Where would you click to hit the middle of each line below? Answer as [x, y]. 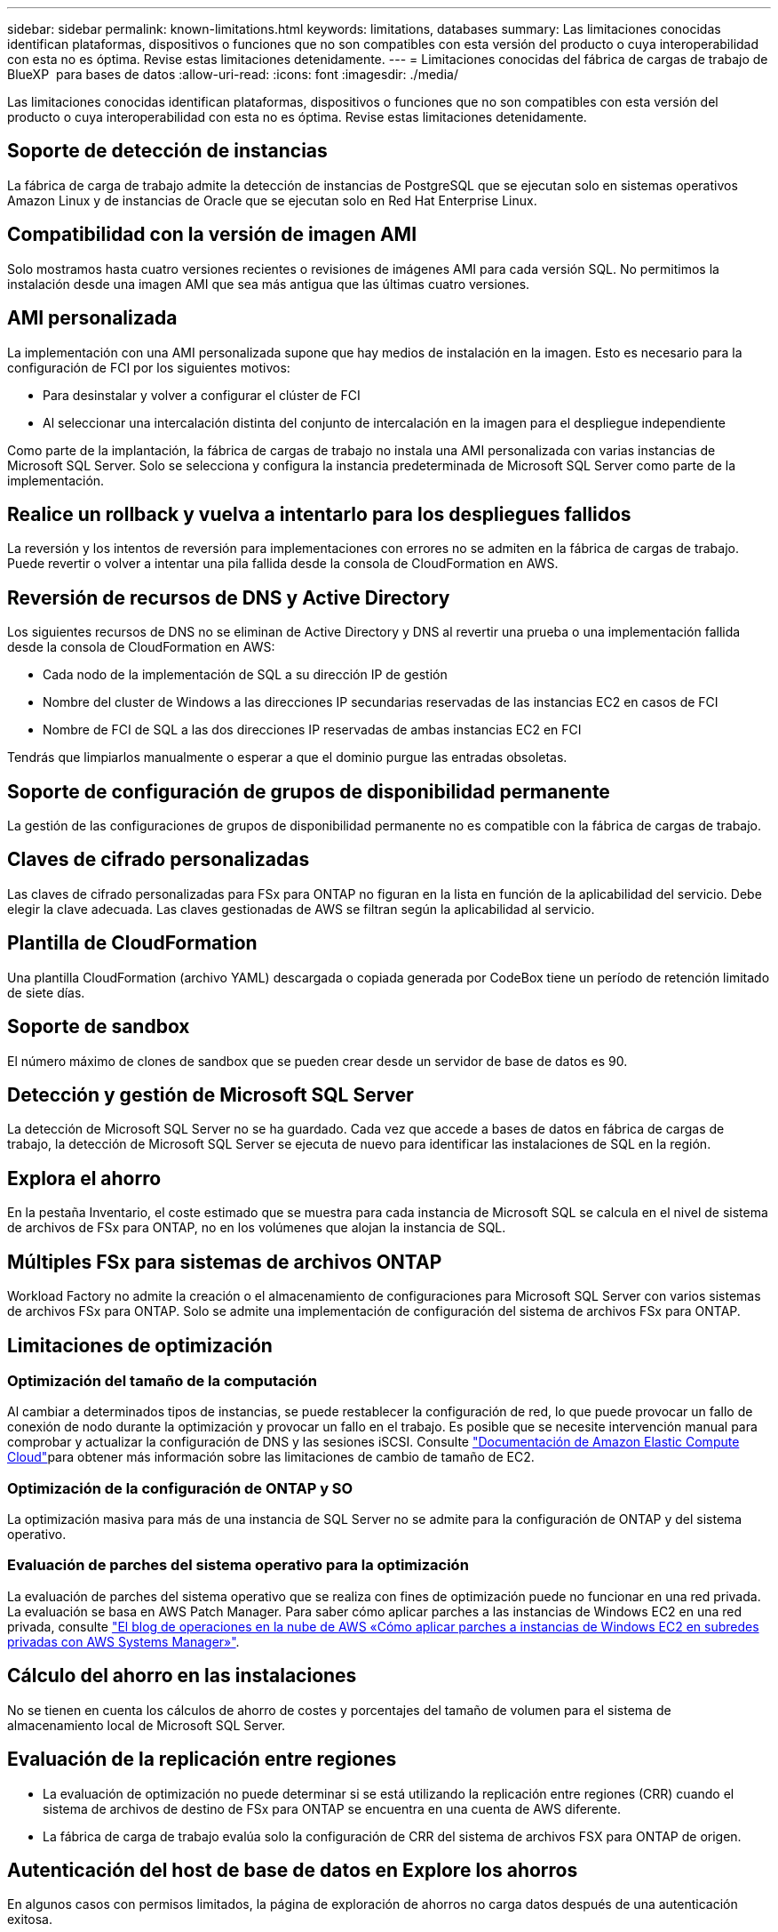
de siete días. [46, 992]
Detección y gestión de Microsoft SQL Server [210, 1095]
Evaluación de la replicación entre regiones [202, 1760]
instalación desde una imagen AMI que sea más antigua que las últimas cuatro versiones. [269, 284]
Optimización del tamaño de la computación [162, 1380]
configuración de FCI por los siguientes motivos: [149, 367]
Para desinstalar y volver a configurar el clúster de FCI [202, 395]
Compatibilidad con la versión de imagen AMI [212, 235]
